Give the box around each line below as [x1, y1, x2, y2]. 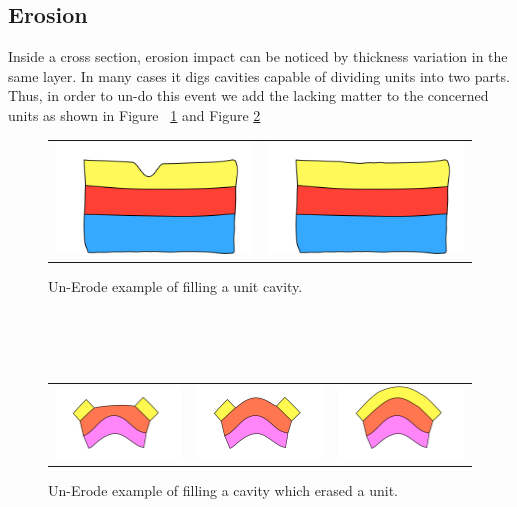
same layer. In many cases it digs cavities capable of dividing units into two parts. [8, 65, 510, 86]
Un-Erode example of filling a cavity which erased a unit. [48, 479, 398, 500]
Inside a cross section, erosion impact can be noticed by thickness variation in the [8, 46, 508, 67]
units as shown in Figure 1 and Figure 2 [8, 104, 261, 125]
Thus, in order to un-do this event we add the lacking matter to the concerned [8, 85, 489, 106]
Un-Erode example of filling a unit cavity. [48, 275, 303, 296]
